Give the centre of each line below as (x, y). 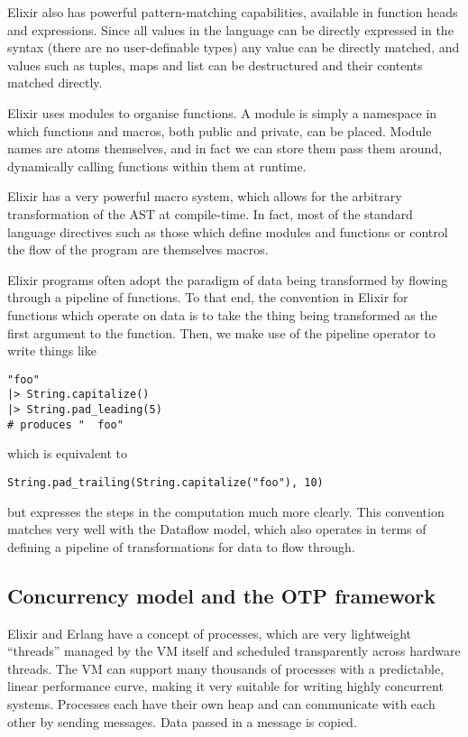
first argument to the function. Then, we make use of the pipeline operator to (221, 332)
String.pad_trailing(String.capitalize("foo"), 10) (165, 482)
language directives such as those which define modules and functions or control (228, 231)
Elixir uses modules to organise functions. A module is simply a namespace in (222, 112)
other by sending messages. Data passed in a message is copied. (182, 721)
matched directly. (55, 83)
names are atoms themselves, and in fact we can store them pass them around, (225, 148)
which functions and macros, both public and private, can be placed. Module (220, 130)
